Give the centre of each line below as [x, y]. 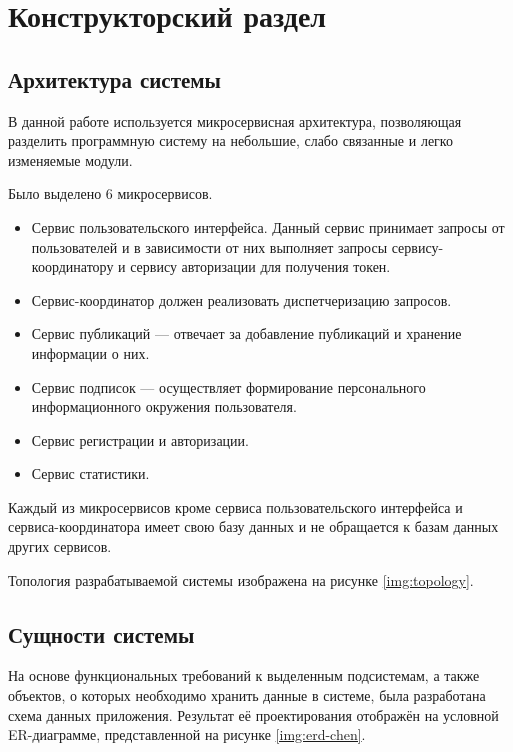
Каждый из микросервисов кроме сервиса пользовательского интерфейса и [235, 506]
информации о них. [90, 352]
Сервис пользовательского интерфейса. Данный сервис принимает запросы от [268, 226]
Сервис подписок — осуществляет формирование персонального [228, 386]
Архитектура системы [115, 78]
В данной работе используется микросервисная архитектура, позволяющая [235, 120]
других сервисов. [60, 546]
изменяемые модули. [70, 159]
